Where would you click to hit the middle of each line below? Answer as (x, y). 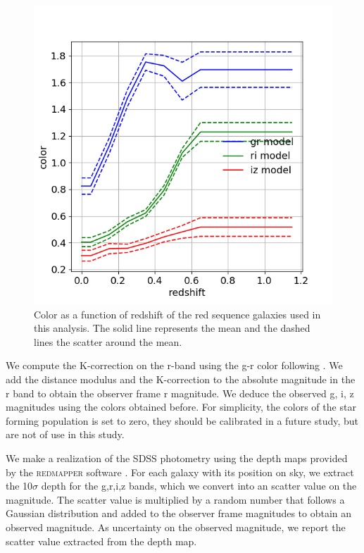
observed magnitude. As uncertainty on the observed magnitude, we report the (176, 527)
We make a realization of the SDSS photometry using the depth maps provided (177, 458)
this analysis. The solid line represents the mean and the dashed (172, 328)
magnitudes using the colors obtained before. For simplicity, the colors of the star (181, 407)
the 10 (19, 486)
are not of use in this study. (65, 434)
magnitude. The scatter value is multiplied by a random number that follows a (175, 499)
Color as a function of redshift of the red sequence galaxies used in (177, 314)
